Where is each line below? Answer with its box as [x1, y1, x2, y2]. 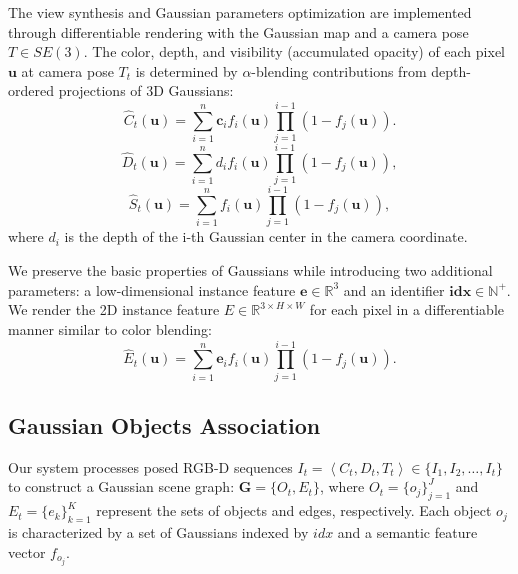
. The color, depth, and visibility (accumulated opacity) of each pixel [83, 41, 505, 62]
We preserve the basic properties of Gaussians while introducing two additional [8, 259, 493, 280]
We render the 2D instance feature [8, 299, 220, 320]
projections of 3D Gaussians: [58, 80, 234, 101]
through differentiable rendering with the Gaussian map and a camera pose [8, 21, 469, 42]
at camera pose [21, 60, 114, 81]
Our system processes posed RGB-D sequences [8, 456, 293, 477]
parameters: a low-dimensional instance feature [8, 279, 296, 300]
